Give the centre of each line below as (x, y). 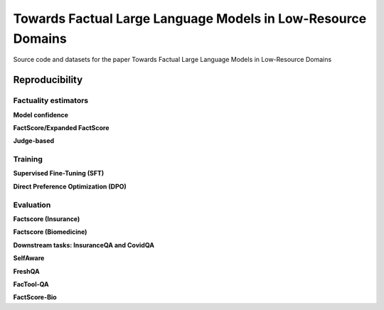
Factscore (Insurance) (47, 219)
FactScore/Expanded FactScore (61, 127)
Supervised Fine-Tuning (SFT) (59, 173)
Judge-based (34, 141)
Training (28, 159)
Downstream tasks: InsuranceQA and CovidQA (84, 245)
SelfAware (29, 258)
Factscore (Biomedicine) (50, 232)
